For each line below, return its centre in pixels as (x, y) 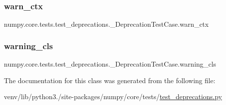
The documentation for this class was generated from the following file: (110, 80)
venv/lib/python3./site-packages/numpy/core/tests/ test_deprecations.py (113, 96)
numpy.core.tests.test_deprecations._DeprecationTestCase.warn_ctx (106, 24)
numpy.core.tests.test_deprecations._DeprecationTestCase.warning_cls (110, 64)
